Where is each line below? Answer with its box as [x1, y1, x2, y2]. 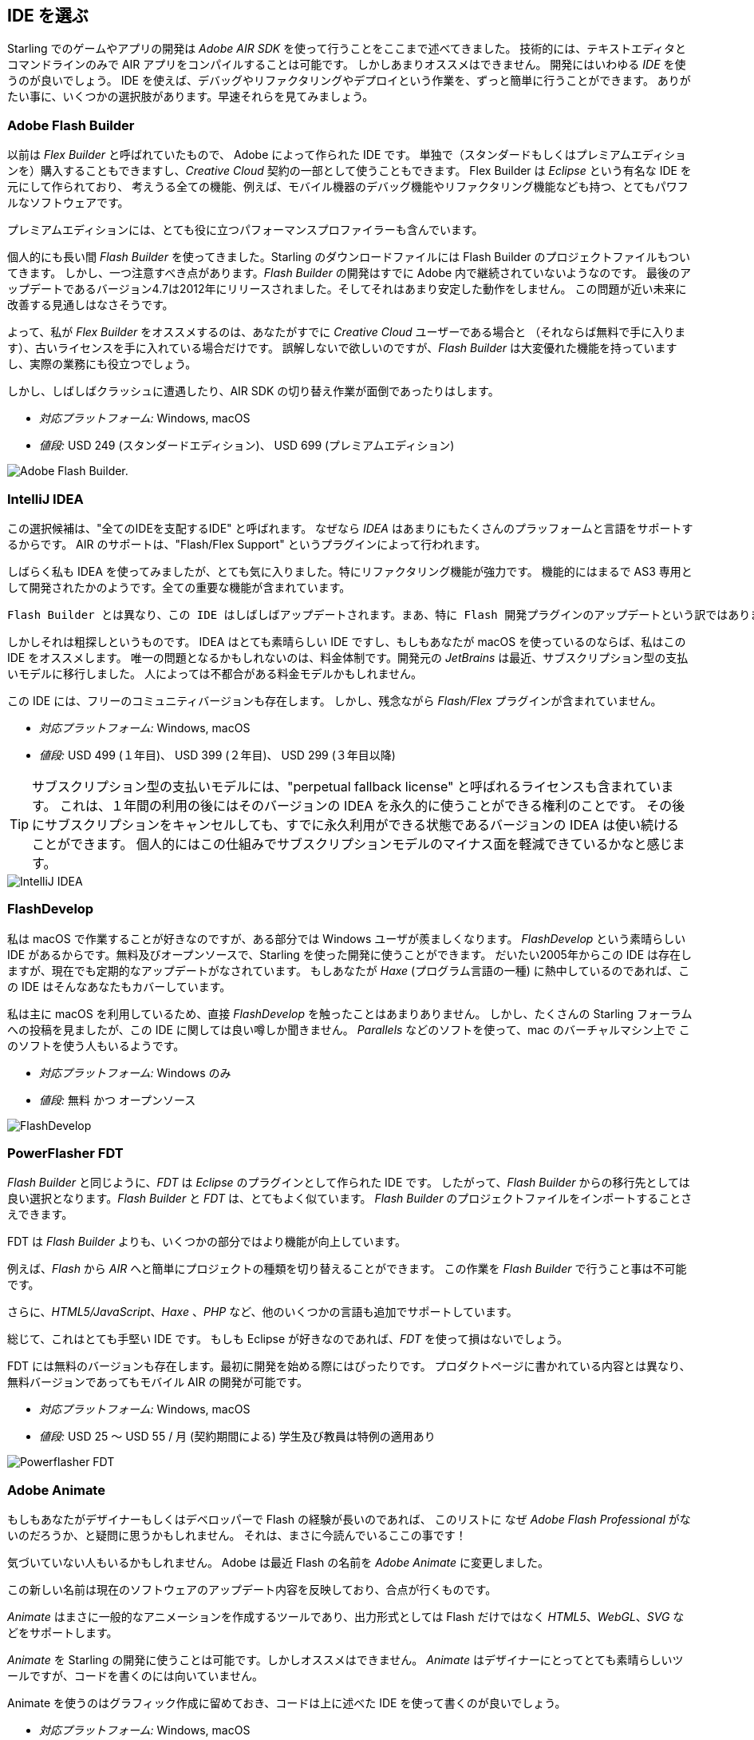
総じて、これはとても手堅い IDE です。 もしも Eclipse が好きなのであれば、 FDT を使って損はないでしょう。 [7, 1332, 568, 1346]
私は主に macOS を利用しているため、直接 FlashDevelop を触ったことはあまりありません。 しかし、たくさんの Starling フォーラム [7, 1006, 693, 1021]
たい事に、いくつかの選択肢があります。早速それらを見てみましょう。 [7, 89, 374, 104]
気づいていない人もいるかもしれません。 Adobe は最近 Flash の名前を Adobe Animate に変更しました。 [7, 1556, 549, 1570]
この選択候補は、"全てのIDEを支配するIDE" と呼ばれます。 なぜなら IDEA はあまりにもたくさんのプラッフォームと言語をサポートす [7, 521, 693, 535]
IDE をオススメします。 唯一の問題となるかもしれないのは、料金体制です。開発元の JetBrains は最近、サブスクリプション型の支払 [7, 650, 689, 664]
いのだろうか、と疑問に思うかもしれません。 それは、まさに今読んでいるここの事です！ [7, 1528, 467, 1543]
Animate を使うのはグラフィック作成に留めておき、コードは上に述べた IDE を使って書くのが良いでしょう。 [7, 1696, 566, 1710]
